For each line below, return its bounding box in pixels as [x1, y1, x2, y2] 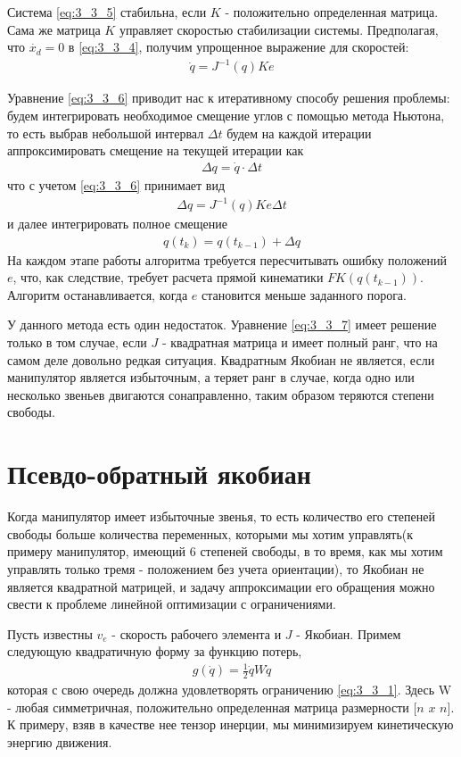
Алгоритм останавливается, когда [7, 285, 188, 304]
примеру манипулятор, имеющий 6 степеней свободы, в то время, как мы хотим [7, 542, 443, 561]
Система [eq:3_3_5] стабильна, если [7, 3, 207, 21]
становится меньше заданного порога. [201, 285, 407, 304]
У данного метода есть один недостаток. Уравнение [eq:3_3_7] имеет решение [7, 315, 437, 334]
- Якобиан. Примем [296, 624, 401, 643]
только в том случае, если [7, 333, 147, 352]
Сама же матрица [7, 20, 101, 38]
